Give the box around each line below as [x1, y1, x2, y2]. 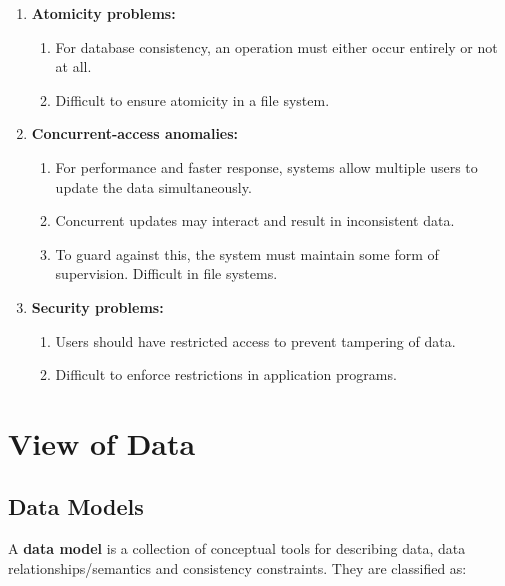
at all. [55, 56, 92, 77]
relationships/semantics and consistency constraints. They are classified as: [8, 557, 467, 578]
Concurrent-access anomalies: [31, 123, 239, 144]
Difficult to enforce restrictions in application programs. [55, 364, 397, 385]
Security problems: [31, 296, 164, 317]
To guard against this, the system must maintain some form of [55, 243, 439, 264]
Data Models [8, 491, 144, 522]
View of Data [8, 422, 196, 463]
